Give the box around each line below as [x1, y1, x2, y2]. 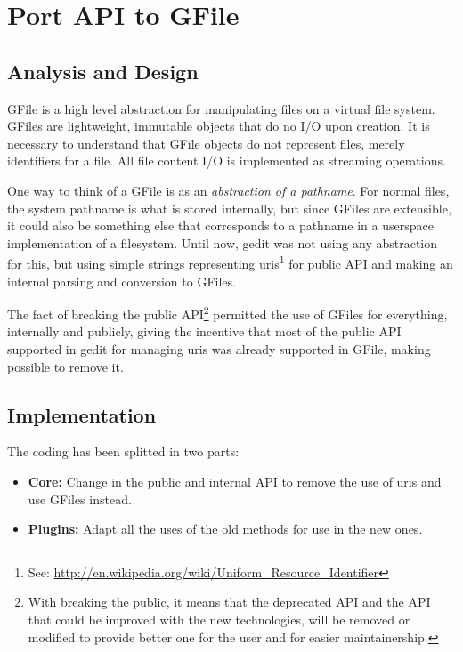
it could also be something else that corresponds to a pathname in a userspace [7, 216, 434, 235]
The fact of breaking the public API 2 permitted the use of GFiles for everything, [7, 302, 448, 323]
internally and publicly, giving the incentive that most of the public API [7, 322, 402, 341]
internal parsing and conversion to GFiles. [7, 271, 236, 290]
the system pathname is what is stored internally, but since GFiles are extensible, [7, 198, 451, 217]
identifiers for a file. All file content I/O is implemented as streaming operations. [7, 151, 446, 170]
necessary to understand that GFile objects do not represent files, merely [7, 133, 405, 152]
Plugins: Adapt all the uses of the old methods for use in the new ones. [28, 519, 423, 538]
